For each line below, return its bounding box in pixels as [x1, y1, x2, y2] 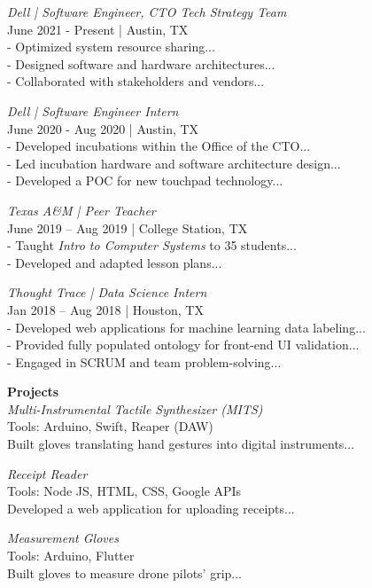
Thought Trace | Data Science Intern [7, 283, 207, 302]
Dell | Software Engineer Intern [7, 101, 179, 120]
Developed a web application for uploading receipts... [7, 498, 295, 517]
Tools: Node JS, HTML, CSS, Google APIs [7, 482, 242, 500]
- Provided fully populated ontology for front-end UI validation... [7, 335, 360, 354]
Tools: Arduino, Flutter [7, 546, 135, 565]
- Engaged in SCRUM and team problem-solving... [7, 352, 282, 371]
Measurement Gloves [7, 529, 119, 547]
